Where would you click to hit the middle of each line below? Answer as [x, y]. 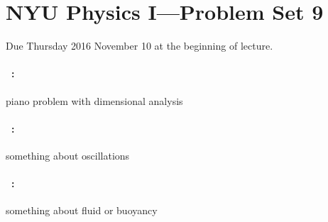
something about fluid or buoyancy [82, 210]
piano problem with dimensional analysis [94, 100]
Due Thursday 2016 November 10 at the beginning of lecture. [140, 46]
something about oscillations [68, 155]
